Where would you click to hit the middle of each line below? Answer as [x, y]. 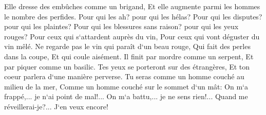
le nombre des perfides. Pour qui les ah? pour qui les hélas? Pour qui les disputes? [133, 16]
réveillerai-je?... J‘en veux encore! [56, 106]
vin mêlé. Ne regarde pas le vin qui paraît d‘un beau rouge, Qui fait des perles [127, 46]
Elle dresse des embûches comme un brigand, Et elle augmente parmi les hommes [132, 6]
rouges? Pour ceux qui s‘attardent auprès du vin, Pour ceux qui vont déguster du [132, 36]
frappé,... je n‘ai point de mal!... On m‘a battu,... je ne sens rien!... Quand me [126, 96]
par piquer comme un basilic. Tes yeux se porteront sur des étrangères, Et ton [127, 66]
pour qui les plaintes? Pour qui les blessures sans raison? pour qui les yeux [121, 26]
